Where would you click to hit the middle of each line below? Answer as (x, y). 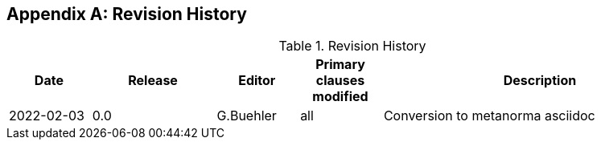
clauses (340, 81)
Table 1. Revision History (352, 46)
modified (340, 97)
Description (540, 81)
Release (153, 81)
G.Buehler (247, 116)
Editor (257, 81)
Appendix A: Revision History (127, 14)
